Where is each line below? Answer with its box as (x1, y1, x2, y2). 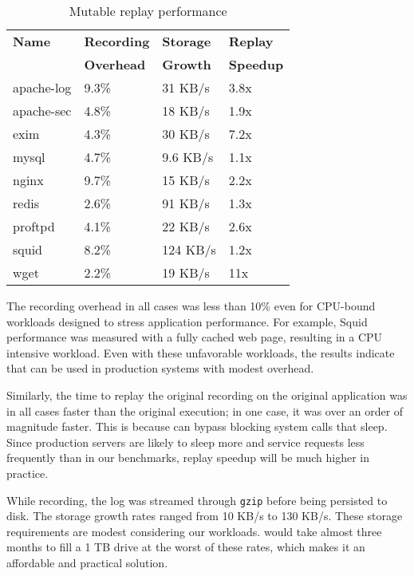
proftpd (13, 217, 55, 235)
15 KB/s (162, 171, 210, 189)
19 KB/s (162, 263, 210, 282)
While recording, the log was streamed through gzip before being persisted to (6, 491, 388, 508)
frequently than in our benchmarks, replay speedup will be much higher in (6, 449, 370, 466)
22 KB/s (162, 217, 210, 235)
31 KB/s (162, 78, 210, 97)
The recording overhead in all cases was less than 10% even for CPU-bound (6, 298, 376, 314)
